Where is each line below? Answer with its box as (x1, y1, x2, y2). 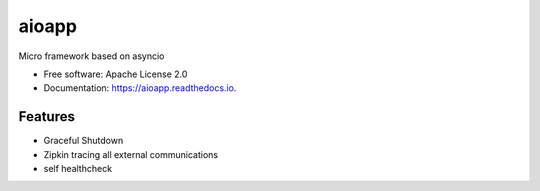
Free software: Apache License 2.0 (43, 68, 188, 80)
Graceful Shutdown (43, 135, 124, 147)
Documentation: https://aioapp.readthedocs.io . (43, 82, 237, 94)
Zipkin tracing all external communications (43, 148, 219, 160)
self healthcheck (43, 163, 113, 175)
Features (18, 108, 75, 125)
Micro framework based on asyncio (18, 50, 165, 62)
